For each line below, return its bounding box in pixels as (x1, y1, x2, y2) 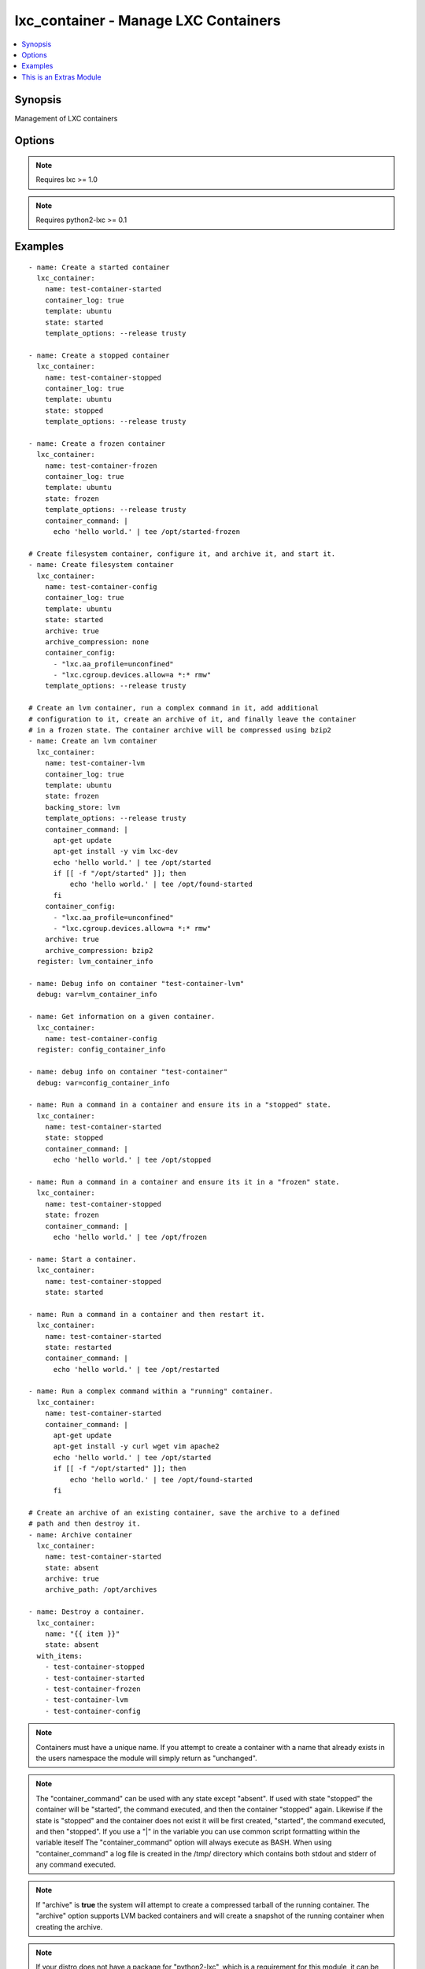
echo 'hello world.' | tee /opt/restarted (53, 1365, 220, 1374)
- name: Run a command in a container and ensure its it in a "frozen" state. (28, 1177, 340, 1187)
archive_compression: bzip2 (44, 946, 153, 955)
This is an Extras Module (21, 72, 102, 82)
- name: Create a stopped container (28, 350, 170, 360)
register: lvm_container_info (36, 957, 153, 966)
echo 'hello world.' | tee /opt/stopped (53, 1155, 212, 1165)
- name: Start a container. (28, 1255, 137, 1263)
